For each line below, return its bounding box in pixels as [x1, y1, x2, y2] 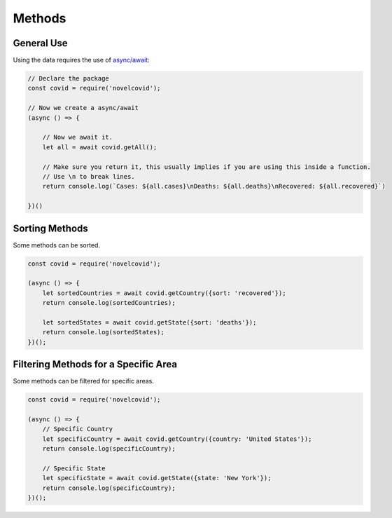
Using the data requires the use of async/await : [13, 56, 150, 64]
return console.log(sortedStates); [42, 328, 164, 336]
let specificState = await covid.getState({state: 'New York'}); [42, 474, 272, 482]
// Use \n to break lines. [42, 172, 136, 180]
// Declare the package [27, 74, 110, 83]
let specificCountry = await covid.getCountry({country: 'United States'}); [42, 435, 312, 443]
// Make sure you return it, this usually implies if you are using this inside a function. [42, 163, 371, 171]
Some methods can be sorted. [13, 240, 101, 249]
